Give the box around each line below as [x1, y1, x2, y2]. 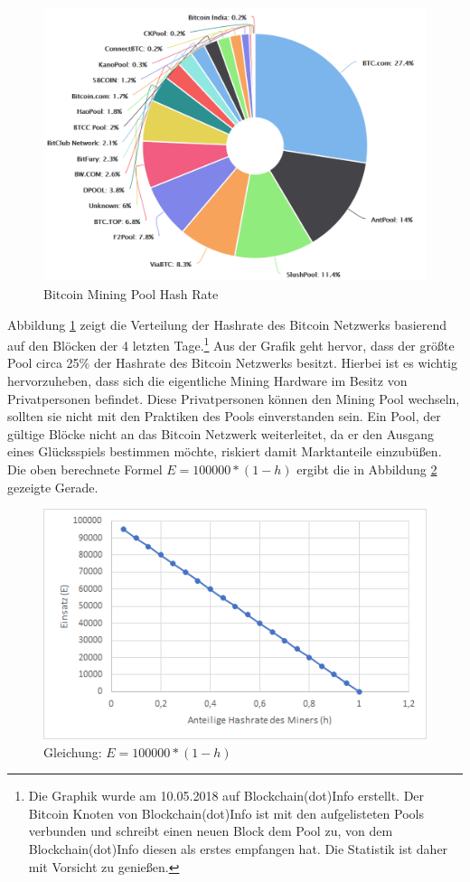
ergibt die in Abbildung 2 [296, 460, 437, 479]
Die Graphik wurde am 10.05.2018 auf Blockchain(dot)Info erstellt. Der [28, 786, 425, 805]
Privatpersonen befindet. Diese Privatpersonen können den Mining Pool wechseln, [7, 389, 460, 408]
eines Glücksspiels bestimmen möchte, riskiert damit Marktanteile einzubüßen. [7, 442, 442, 461]
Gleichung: [43, 742, 102, 761]
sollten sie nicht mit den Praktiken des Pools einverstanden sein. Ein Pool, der [7, 407, 441, 426]
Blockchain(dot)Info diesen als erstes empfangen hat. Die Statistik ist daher [28, 839, 448, 858]
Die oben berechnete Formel [7, 460, 163, 479]
